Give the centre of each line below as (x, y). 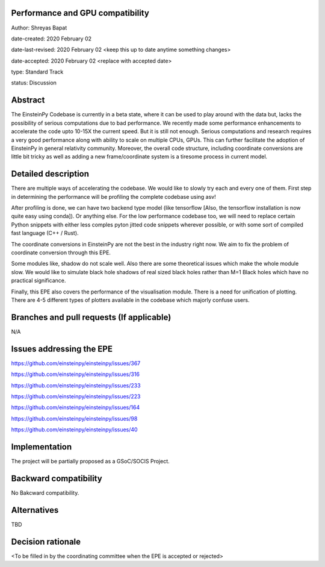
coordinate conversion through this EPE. (61, 252)
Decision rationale (46, 541)
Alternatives (35, 510)
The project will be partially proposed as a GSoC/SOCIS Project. (90, 461)
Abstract (28, 100)
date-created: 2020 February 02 (51, 39)
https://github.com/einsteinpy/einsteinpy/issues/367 (76, 363)
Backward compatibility (57, 478)
